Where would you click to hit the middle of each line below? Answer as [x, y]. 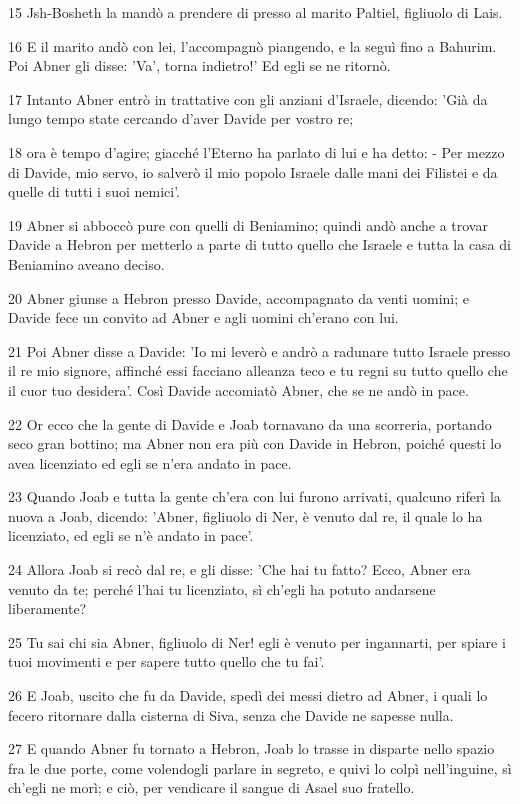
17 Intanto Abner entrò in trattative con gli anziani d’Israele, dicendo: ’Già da [248, 98]
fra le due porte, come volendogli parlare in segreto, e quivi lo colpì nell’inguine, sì [260, 767]
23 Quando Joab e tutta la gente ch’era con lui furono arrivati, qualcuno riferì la [254, 496]
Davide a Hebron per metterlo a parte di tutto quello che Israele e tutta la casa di [259, 244]
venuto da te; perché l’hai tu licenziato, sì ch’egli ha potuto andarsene [222, 588]
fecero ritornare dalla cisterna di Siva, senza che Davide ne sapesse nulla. [231, 714]
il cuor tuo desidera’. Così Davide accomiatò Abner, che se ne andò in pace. [238, 389]
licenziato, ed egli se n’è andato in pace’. [131, 535]
